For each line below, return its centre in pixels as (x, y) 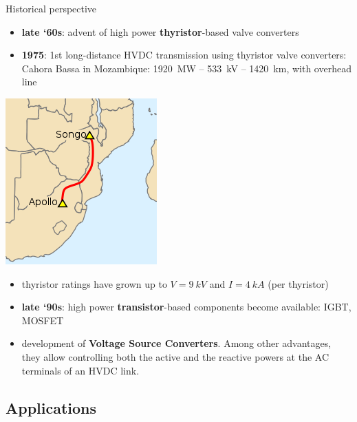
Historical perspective (51, 8)
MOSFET (43, 320)
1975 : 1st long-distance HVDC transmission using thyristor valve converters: (184, 55)
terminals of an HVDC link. (80, 370)
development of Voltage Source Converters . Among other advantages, (176, 343)
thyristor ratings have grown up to (94, 283)
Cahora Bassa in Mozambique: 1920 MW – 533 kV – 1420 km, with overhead (186, 68)
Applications (51, 407)
